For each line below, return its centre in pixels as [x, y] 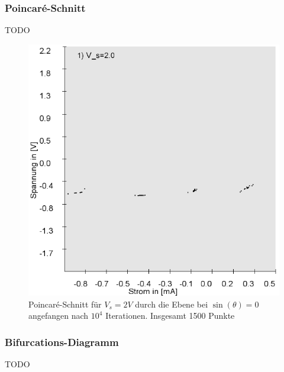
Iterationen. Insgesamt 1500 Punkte [170, 316]
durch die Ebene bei [172, 304]
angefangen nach [59, 316]
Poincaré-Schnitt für [65, 304]
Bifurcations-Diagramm [62, 342]
